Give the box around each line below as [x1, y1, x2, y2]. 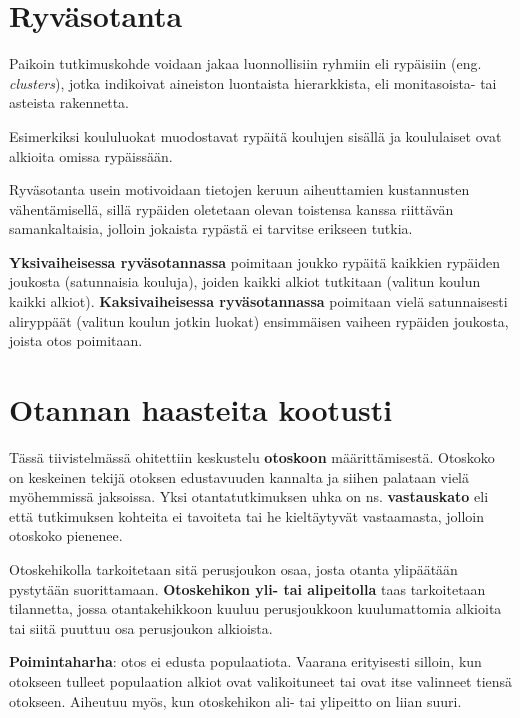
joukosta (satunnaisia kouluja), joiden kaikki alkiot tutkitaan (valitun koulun [9, 271, 481, 292]
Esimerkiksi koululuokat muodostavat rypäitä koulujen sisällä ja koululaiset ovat [9, 125, 502, 146]
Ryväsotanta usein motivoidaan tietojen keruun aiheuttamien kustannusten [9, 179, 470, 200]
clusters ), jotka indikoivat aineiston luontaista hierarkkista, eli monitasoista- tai [9, 72, 497, 93]
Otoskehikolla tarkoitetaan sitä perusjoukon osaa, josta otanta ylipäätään [9, 558, 458, 579]
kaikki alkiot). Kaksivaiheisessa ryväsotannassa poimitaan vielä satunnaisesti [9, 291, 508, 312]
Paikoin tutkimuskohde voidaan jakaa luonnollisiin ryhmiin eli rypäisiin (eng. [9, 53, 482, 74]
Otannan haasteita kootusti [9, 389, 393, 430]
